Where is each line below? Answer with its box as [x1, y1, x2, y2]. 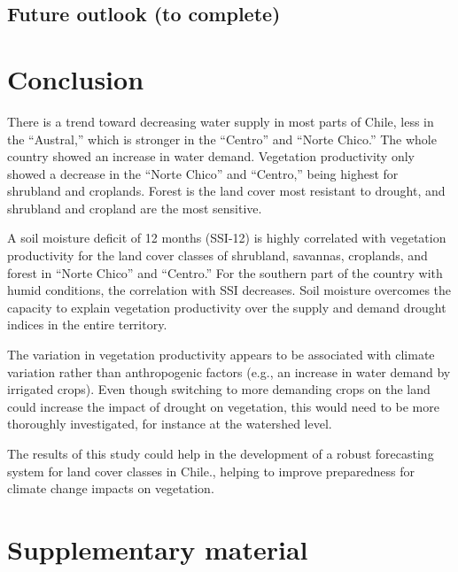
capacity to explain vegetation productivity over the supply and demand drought [7, 298, 446, 316]
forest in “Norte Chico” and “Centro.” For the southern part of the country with [7, 263, 443, 282]
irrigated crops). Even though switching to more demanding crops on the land [7, 380, 431, 398]
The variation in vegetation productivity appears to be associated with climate [7, 345, 435, 364]
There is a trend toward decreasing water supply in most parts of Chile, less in [7, 112, 434, 130]
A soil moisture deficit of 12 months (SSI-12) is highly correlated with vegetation [7, 228, 446, 247]
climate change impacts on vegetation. [7, 479, 214, 498]
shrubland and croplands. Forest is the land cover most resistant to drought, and [7, 182, 446, 200]
